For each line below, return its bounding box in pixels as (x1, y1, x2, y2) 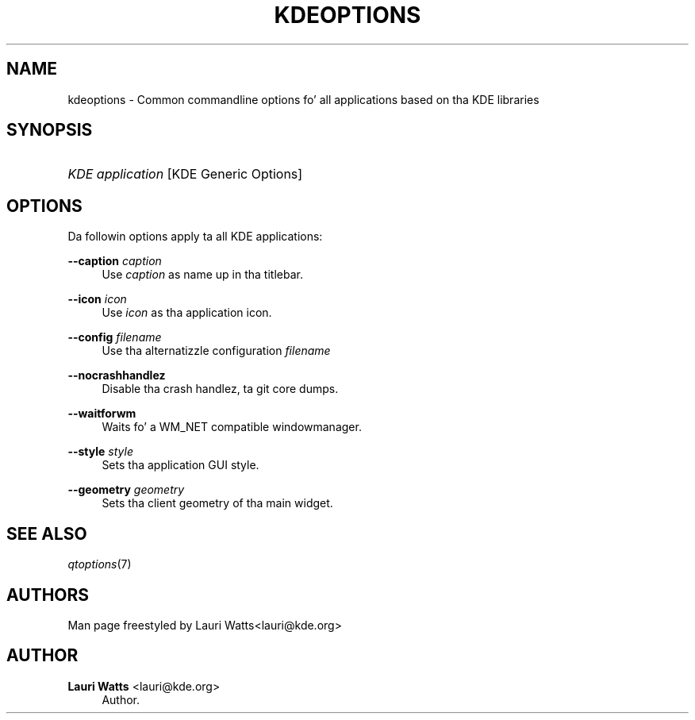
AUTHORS (6, 584, 90, 605)
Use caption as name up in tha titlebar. (102, 268, 303, 282)
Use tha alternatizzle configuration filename (102, 344, 331, 358)
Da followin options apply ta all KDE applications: (67, 229, 323, 244)
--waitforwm (67, 406, 136, 421)
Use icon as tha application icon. (102, 306, 272, 320)
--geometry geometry (67, 483, 185, 497)
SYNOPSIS (6, 120, 93, 141)
